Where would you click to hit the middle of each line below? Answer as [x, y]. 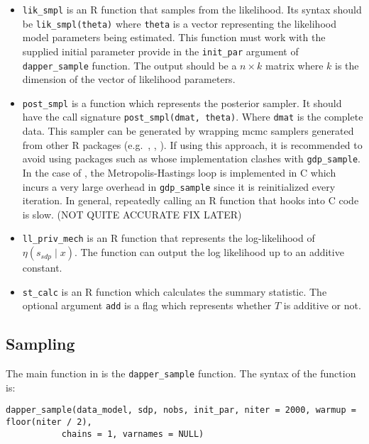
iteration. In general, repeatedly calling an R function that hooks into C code [191, 200]
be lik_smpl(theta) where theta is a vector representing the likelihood [179, 23]
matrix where [294, 65]
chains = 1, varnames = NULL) [133, 434]
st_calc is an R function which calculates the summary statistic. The [175, 291]
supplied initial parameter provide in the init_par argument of [160, 51]
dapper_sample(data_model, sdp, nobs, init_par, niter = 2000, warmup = [181, 410]
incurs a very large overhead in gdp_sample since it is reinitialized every [179, 186]
